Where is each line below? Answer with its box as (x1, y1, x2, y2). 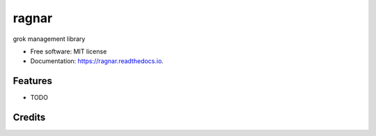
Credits (13, 112, 46, 124)
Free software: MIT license (30, 47, 107, 56)
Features (13, 75, 52, 87)
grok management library (13, 35, 86, 43)
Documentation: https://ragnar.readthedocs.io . (30, 57, 164, 65)
